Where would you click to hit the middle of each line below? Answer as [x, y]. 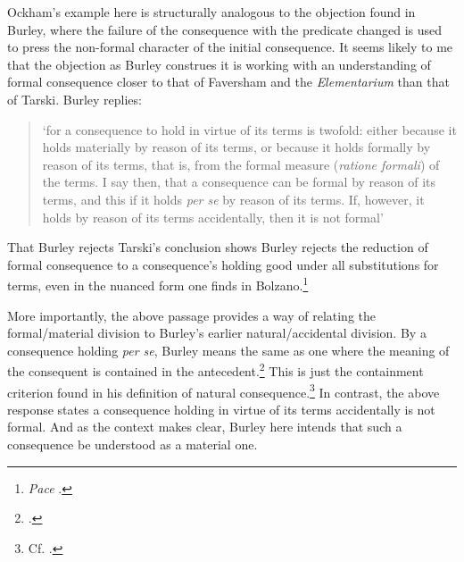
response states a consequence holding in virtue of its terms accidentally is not [221, 409]
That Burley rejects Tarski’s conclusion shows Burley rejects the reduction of [218, 247]
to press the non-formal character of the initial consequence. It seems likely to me [230, 47]
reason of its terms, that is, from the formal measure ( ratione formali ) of [241, 164]
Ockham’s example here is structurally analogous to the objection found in [211, 12]
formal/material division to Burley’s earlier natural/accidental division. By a [217, 333]
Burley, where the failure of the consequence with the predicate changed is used [225, 29]
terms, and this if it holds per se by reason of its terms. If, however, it [233, 199]
